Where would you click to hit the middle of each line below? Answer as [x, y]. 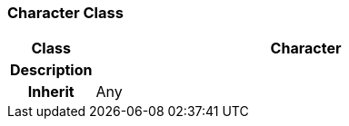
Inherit [51, 92]
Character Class [65, 13]
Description [51, 70]
